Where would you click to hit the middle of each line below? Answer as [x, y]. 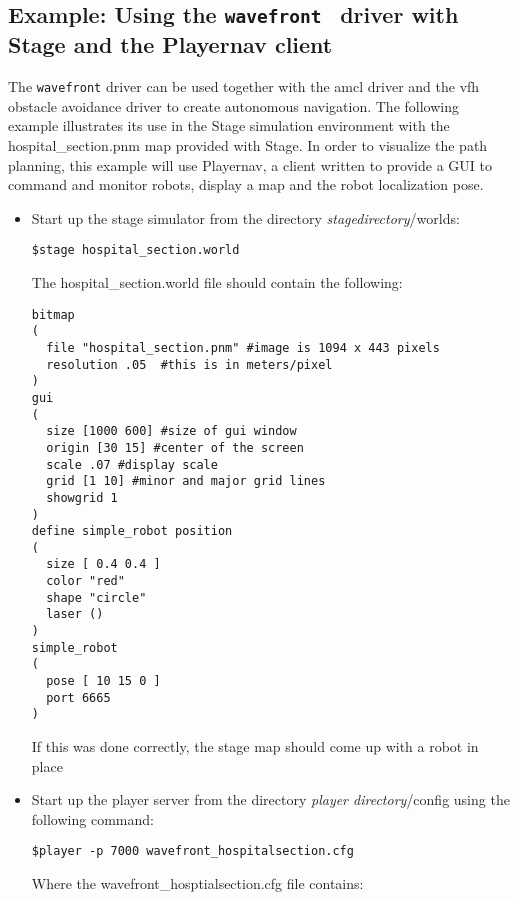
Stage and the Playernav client [170, 44]
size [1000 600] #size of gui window [171, 431]
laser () [75, 614]
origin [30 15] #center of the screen [175, 447]
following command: [92, 818]
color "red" [85, 581]
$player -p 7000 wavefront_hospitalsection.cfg [192, 851]
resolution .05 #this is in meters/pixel [189, 364]
